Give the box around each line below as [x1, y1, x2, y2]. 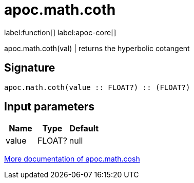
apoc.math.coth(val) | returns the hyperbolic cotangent [4, 43, 190, 53]
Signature [4, 61, 55, 75]
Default [69, 123, 99, 134]
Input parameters [4, 100, 95, 113]
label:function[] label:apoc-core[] [4, 28, 117, 37]
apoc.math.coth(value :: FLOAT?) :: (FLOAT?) [4, 83, 190, 91]
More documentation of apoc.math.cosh [4, 154, 140, 164]
